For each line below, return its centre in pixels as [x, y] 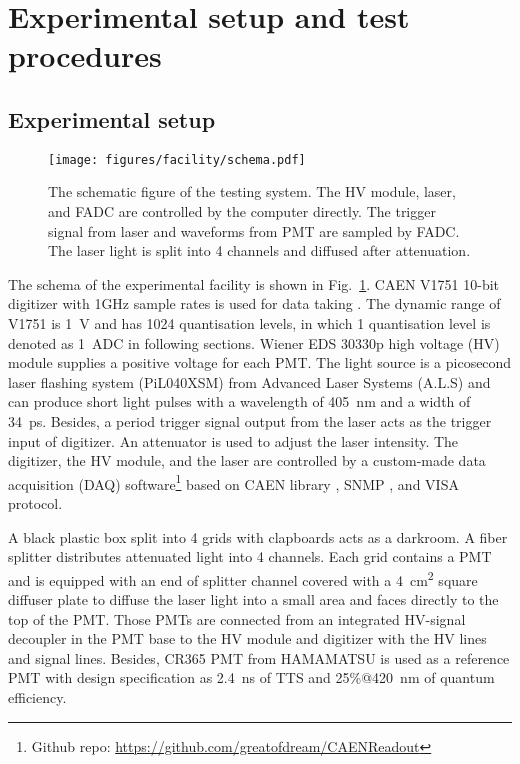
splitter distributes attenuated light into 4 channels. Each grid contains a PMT [250, 556]
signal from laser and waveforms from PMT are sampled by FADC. [254, 230]
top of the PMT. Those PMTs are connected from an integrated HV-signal [237, 618]
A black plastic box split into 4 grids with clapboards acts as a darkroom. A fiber [258, 536]
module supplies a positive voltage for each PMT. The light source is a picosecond [260, 362]
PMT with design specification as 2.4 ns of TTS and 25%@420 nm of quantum [251, 677]
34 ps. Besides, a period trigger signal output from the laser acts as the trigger [250, 420]
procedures [85, 55]
